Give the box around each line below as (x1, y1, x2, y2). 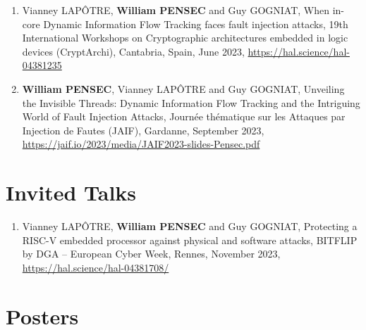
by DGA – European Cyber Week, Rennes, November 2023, (22, 246, 281, 261)
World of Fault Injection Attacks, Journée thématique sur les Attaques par (22, 109, 346, 124)
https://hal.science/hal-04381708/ (22, 260, 169, 274)
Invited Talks (6, 178, 137, 207)
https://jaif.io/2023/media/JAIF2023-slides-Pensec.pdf (22, 137, 260, 151)
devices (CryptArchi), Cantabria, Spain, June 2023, (22, 44, 245, 58)
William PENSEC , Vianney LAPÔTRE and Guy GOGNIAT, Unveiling (22, 81, 345, 96)
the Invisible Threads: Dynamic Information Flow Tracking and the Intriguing (22, 95, 360, 110)
